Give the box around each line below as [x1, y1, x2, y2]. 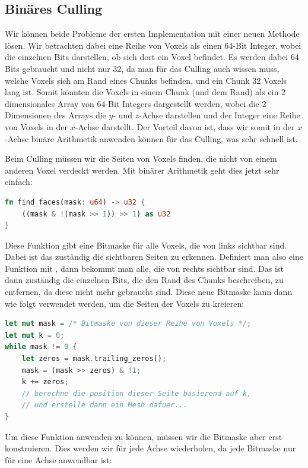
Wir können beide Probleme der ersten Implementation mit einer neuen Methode [5, 27, 300, 40]
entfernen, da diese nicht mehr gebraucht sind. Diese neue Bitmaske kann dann [5, 285, 293, 298]
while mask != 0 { [5, 343, 77, 351]
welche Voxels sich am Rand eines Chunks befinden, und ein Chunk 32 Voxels [5, 74, 287, 86]
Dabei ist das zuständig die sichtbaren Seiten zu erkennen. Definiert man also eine [5, 250, 303, 263]
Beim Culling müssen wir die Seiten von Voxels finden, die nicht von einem [5, 152, 277, 165]
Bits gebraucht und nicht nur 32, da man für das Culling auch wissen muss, [5, 62, 280, 74]
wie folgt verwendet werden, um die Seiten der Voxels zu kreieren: [5, 297, 245, 309]
